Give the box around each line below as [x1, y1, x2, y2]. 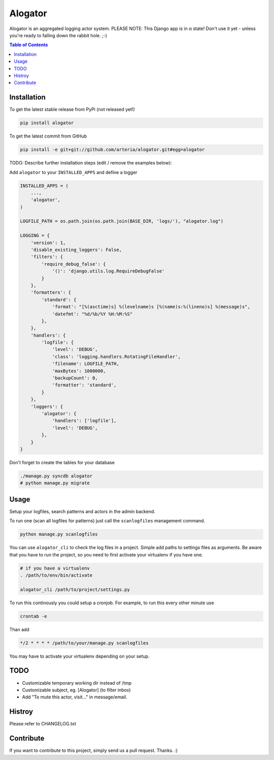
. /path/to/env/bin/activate [20, 572, 93, 578]
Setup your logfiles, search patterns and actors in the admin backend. [9, 508, 156, 514]
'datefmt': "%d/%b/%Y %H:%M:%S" [52, 311, 133, 317]
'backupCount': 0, [52, 375, 98, 381]
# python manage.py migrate [20, 480, 90, 486]
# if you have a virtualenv [20, 565, 90, 571]
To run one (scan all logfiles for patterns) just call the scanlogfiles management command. [9, 518, 205, 524]
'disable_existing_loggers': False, [30, 247, 122, 253]
